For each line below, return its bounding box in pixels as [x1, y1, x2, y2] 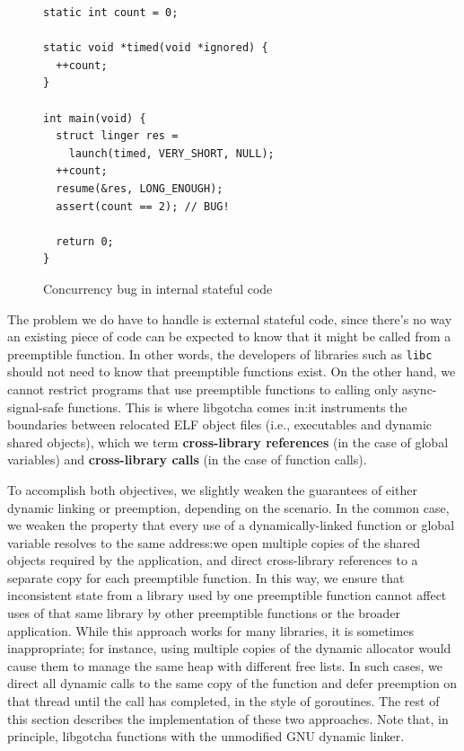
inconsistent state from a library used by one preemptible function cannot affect [7, 586, 447, 605]
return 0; [56, 234, 114, 248]
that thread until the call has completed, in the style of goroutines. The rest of [7, 692, 440, 711]
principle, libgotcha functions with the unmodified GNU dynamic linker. [7, 727, 405, 746]
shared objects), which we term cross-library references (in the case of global [7, 432, 449, 451]
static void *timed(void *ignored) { [43, 41, 268, 55]
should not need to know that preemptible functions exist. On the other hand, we [7, 362, 456, 381]
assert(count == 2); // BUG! [56, 199, 230, 213]
